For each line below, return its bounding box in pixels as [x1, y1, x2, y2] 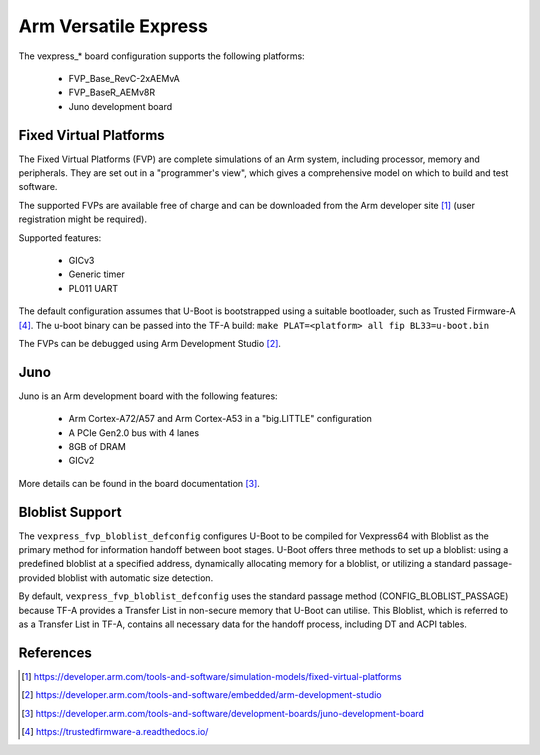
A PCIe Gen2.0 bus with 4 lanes [68, 426, 200, 439]
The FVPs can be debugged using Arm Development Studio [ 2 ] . [18, 337, 282, 349]
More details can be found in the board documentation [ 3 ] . [18, 477, 260, 489]
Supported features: [18, 231, 102, 244]
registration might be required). [18, 213, 147, 225]
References [18, 644, 92, 661]
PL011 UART [68, 282, 119, 294]
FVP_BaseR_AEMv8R [68, 86, 156, 99]
